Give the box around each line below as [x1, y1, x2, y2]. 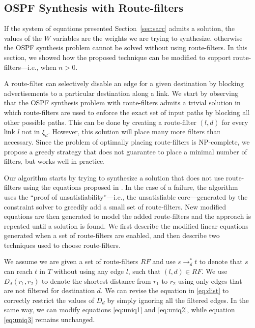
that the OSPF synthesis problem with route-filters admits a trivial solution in [4, 97, 241, 108]
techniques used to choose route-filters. [4, 239, 120, 250]
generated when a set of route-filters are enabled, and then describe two [4, 230, 220, 240]
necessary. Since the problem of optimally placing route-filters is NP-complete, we [4, 136, 250, 147]
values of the [4, 32, 42, 43]
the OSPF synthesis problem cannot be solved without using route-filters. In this [4, 42, 248, 53]
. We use [201, 266, 227, 276]
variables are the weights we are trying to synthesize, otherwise [53, 32, 243, 43]
